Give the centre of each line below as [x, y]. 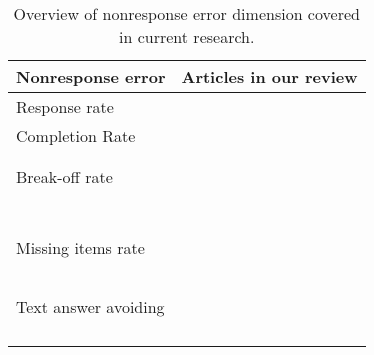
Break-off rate [64, 176]
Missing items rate [80, 247]
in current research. [187, 36]
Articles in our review [269, 76]
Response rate [65, 106]
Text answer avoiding [90, 306]
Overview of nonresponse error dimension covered [186, 13]
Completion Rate [76, 135]
